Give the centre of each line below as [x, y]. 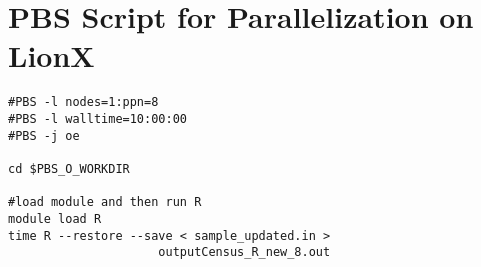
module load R [55, 218]
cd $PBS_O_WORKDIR [69, 168]
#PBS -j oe [44, 135]
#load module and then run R [105, 202]
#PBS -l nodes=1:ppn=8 [83, 102]
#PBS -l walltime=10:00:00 [97, 118]
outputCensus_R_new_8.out [244, 252]
